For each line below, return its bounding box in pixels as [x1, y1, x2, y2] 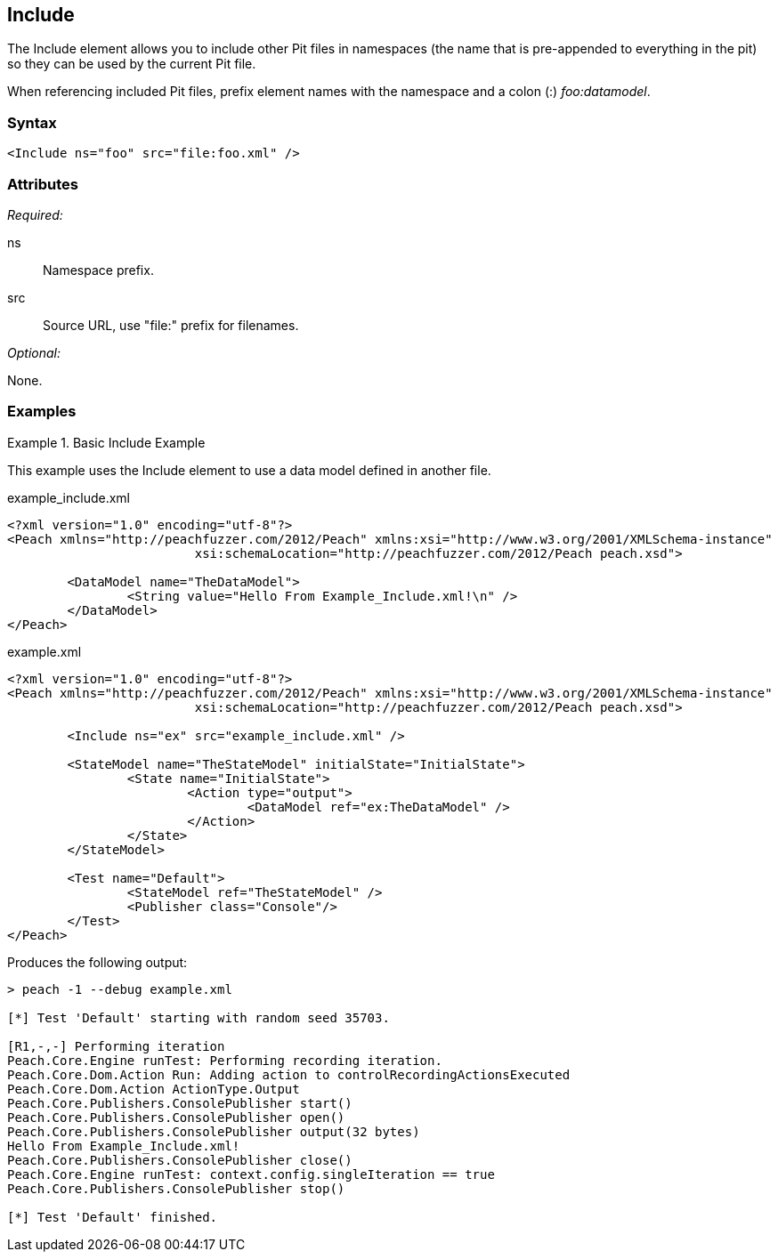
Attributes [7, 174, 78, 193]
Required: [7, 206, 63, 222]
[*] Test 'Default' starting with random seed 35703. [7, 1010, 390, 1025]
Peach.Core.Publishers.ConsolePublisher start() [7, 1095, 353, 1110]
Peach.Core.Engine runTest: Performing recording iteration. [7, 1053, 442, 1068]
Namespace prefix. [43, 262, 154, 278]
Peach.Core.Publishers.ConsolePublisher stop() [7, 1181, 345, 1196]
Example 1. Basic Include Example [7, 434, 206, 450]
